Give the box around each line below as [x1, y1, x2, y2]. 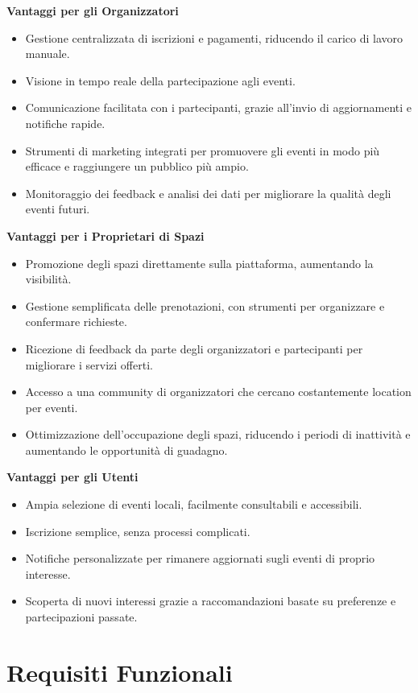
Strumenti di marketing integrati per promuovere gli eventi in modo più [25, 142, 380, 159]
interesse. [25, 565, 71, 582]
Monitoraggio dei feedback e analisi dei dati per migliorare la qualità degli [25, 184, 391, 201]
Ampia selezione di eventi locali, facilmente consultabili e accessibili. [25, 496, 362, 513]
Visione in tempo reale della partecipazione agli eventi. [25, 72, 296, 89]
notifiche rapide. [25, 114, 106, 131]
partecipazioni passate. [25, 608, 138, 625]
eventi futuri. [25, 200, 90, 217]
